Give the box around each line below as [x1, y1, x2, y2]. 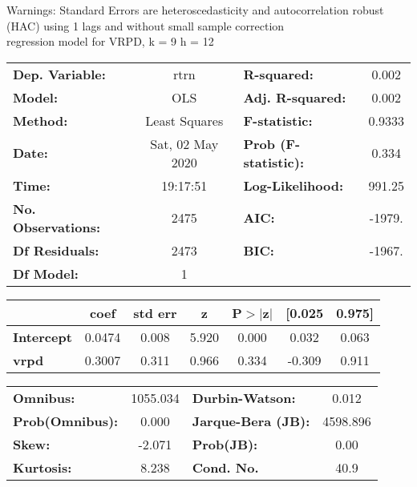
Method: [13, 111, 68, 130]
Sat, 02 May [150, 134, 219, 153]
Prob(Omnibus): [13, 411, 119, 430]
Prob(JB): [192, 434, 258, 453]
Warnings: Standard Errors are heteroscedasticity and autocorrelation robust [6, 2, 384, 18]
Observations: [13, 217, 101, 236]
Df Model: [13, 264, 79, 283]
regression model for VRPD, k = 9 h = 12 [6, 33, 214, 50]
